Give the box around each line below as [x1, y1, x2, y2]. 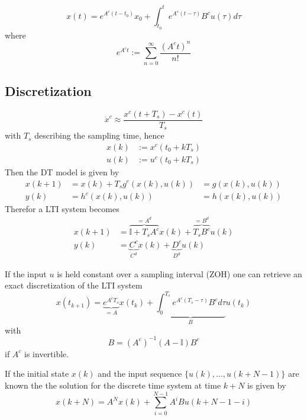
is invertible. [24, 347, 69, 360]
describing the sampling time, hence [34, 129, 164, 142]
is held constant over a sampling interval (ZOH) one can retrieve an [57, 267, 302, 280]
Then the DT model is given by [5, 165, 119, 178]
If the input [5, 267, 47, 280]
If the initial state [5, 367, 69, 380]
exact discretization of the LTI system [5, 279, 143, 291]
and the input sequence [98, 367, 182, 380]
